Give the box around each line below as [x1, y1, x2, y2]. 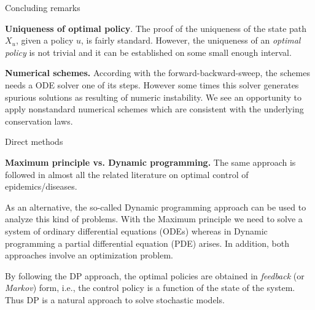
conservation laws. [5, 114, 73, 127]
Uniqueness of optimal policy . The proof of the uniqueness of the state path [5, 21, 307, 34]
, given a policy [15, 34, 74, 47]
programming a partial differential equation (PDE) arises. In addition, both [5, 236, 290, 249]
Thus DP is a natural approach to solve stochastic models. [5, 293, 225, 306]
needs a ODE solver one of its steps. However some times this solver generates [5, 78, 299, 91]
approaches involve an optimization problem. [5, 249, 173, 262]
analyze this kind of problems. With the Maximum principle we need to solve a [5, 212, 303, 225]
